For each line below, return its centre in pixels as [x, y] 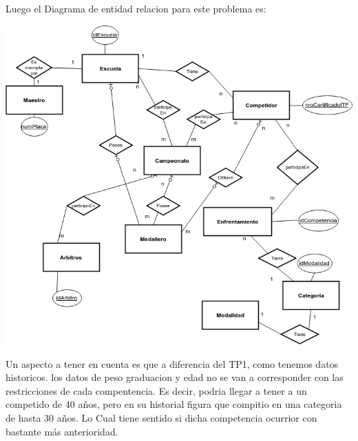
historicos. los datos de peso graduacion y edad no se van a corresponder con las [175, 377]
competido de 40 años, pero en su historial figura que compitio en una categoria [174, 404]
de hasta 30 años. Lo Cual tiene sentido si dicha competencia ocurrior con [161, 418]
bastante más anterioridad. [62, 431]
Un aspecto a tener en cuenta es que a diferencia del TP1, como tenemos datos [172, 363]
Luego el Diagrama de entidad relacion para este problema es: [136, 8]
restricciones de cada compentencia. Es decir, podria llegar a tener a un [156, 390]
